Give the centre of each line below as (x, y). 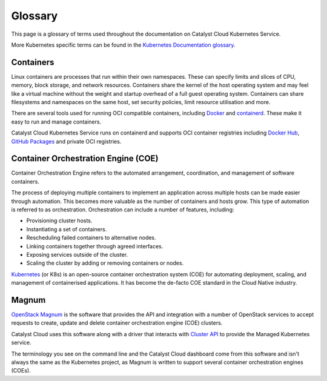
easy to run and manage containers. (56, 122)
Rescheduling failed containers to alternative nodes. (91, 238)
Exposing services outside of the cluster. (77, 255)
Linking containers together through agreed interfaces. (95, 246)
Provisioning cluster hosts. (59, 220)
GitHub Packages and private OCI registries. (66, 141)
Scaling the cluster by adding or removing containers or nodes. (105, 263)
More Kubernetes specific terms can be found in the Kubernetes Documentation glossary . (123, 45)
